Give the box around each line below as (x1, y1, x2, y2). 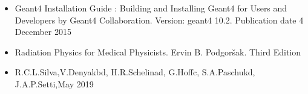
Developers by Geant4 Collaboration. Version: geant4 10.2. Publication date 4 (15, 13, 304, 26)
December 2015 (15, 25, 71, 38)
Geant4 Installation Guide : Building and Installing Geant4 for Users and (15, 2, 287, 14)
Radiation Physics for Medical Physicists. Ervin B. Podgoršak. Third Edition (15, 45, 301, 58)
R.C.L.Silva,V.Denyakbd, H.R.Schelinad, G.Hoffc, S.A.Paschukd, (15, 66, 255, 78)
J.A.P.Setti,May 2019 (15, 77, 94, 90)
